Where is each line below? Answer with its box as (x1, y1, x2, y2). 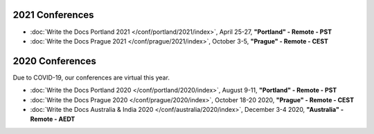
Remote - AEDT (30, 115, 75, 124)
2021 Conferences (12, 9, 94, 21)
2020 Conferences (12, 55, 96, 67)
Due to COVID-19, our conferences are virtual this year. (12, 73, 170, 82)
